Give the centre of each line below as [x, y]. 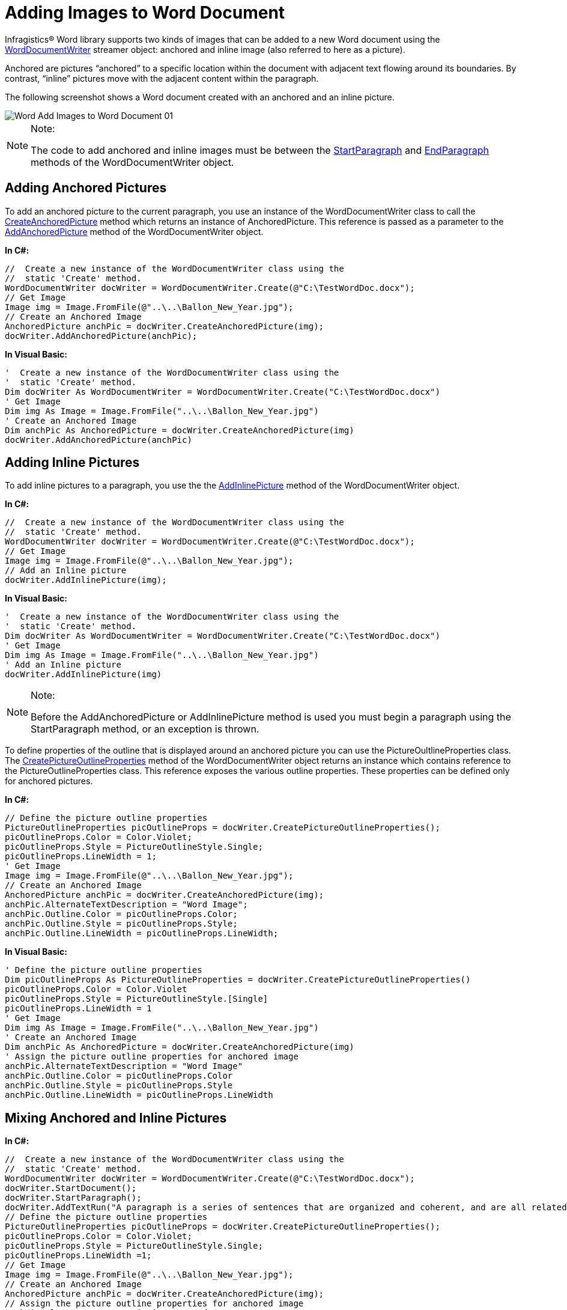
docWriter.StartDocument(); [71, 1188]
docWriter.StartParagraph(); [73, 1198]
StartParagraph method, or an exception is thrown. [145, 729]
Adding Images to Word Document [145, 13]
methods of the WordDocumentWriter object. [132, 162]
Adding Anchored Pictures [86, 188]
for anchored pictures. [49, 781]
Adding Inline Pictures [72, 463]
